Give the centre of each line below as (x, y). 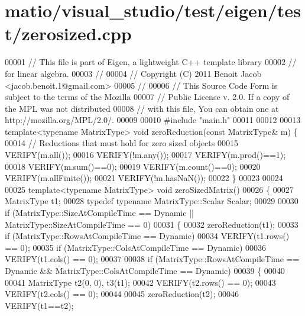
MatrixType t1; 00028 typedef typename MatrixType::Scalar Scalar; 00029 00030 (152, 201)
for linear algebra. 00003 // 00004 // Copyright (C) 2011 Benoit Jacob (133, 73)
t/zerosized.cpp (68, 33)
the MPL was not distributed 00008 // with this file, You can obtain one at (142, 108)
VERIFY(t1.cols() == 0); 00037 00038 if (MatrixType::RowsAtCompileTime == (152, 259)
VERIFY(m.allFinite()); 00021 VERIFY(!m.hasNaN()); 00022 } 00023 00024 (144, 178)
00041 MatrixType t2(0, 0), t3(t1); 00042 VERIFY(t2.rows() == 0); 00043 (140, 282)
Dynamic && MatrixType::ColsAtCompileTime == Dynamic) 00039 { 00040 (145, 270)
